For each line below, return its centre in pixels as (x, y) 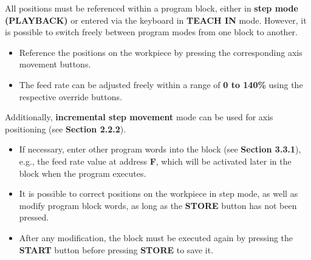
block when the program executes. (83, 173)
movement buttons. (55, 64)
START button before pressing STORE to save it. (116, 249)
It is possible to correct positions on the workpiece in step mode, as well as (159, 193)
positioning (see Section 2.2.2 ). (66, 128)
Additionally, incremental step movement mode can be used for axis (139, 117)
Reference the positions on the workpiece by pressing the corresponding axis (161, 52)
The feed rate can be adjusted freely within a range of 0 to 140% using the (161, 84)
